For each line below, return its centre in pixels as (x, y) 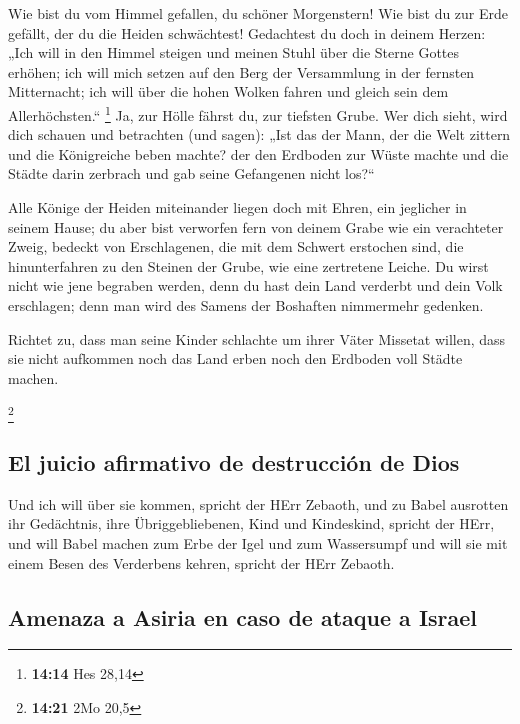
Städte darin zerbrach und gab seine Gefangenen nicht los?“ (191, 173)
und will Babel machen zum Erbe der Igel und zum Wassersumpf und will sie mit (258, 543)
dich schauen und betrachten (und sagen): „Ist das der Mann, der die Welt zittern (259, 134)
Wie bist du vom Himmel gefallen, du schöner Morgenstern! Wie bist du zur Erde (258, 13)
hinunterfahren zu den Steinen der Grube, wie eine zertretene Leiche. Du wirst (248, 265)
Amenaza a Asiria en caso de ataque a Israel (243, 616)
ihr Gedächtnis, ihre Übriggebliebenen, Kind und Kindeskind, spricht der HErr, (251, 523)
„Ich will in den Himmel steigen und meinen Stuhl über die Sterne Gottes (234, 52)
